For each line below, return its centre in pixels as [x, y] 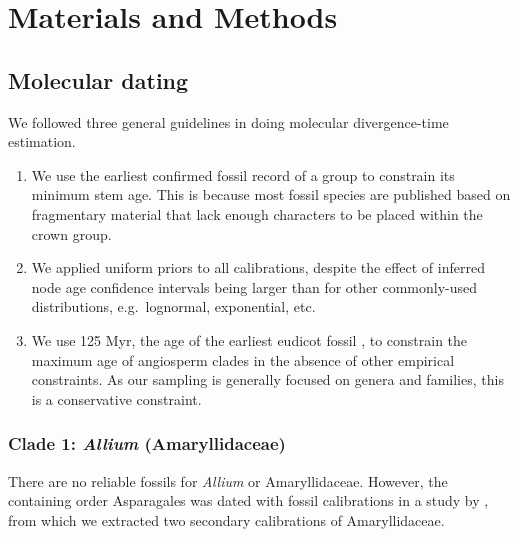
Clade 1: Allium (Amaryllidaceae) [147, 443]
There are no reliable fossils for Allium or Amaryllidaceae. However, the [228, 480]
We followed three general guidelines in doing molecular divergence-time [228, 121]
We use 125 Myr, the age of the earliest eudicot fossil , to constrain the [249, 339]
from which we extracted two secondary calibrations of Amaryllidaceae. [226, 519]
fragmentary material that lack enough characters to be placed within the [257, 213]
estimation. [42, 141]
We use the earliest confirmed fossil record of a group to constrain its [243, 174]
